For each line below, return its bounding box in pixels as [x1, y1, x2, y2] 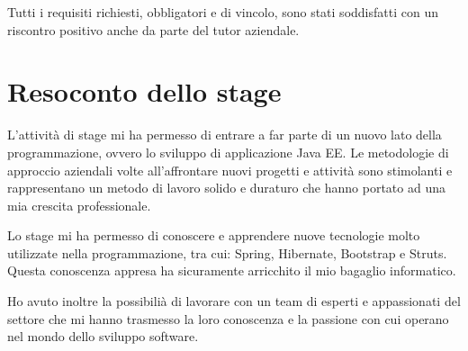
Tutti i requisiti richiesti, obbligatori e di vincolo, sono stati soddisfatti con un [7, 3, 438, 21]
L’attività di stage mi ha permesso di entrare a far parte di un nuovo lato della [7, 125, 442, 144]
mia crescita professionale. [7, 195, 151, 214]
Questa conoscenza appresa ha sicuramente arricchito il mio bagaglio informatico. [7, 261, 456, 280]
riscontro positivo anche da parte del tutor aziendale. [7, 20, 300, 39]
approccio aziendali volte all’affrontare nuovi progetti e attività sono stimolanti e [7, 160, 453, 179]
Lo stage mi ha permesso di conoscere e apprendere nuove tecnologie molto [7, 226, 420, 245]
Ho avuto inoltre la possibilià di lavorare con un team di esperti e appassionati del [7, 292, 461, 310]
